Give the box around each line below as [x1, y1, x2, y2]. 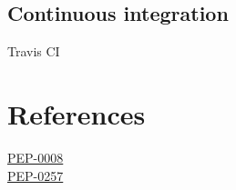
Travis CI [7, 42, 60, 61]
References [7, 95, 146, 132]
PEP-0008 [7, 147, 64, 166]
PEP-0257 [7, 165, 64, 185]
